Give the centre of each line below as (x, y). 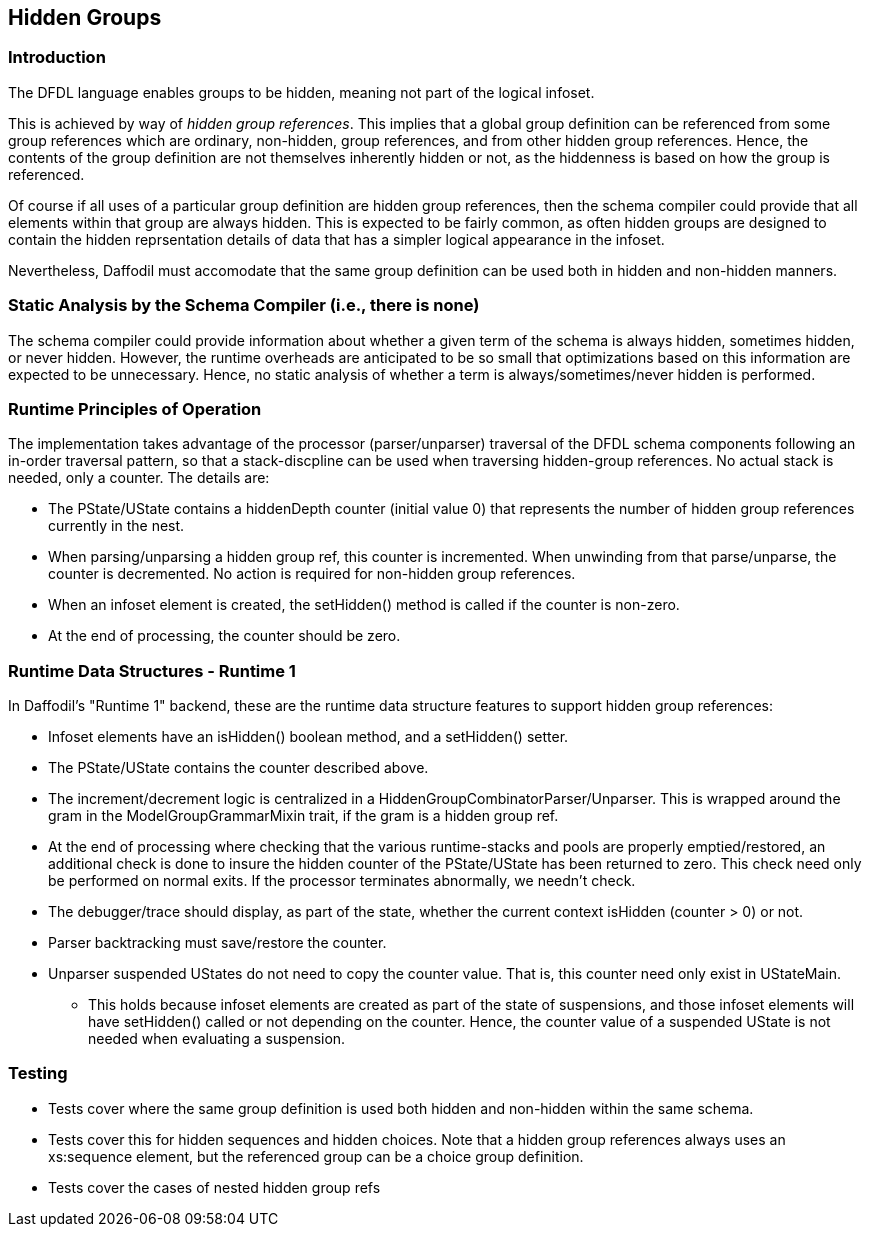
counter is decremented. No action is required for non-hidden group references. (312, 574)
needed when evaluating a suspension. (217, 1039)
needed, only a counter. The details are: (139, 478)
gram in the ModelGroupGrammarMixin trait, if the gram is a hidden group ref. (303, 816)
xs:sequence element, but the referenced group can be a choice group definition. (316, 1156)
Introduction (57, 57)
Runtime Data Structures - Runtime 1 (152, 670)
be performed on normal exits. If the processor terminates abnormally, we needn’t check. (342, 881)
